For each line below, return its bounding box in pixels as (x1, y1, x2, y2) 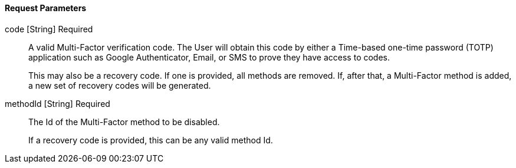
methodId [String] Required (5, 98, 110, 109)
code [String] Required (5, 23, 93, 34)
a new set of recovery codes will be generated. (28, 80, 211, 90)
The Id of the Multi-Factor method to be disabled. (28, 116, 220, 127)
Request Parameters (5, 3, 87, 13)
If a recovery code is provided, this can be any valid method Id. (28, 135, 273, 145)
